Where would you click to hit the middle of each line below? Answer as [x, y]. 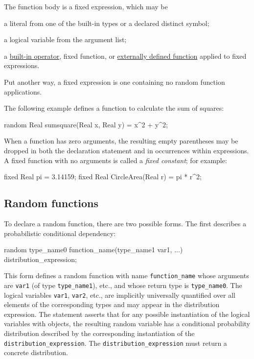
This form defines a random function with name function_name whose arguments [127, 275]
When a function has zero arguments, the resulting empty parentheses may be [121, 141]
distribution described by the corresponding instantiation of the [99, 333]
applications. [23, 91]
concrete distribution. [36, 352]
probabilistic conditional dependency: [60, 233]
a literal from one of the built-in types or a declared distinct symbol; [107, 23]
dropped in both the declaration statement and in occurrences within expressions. [127, 150]
